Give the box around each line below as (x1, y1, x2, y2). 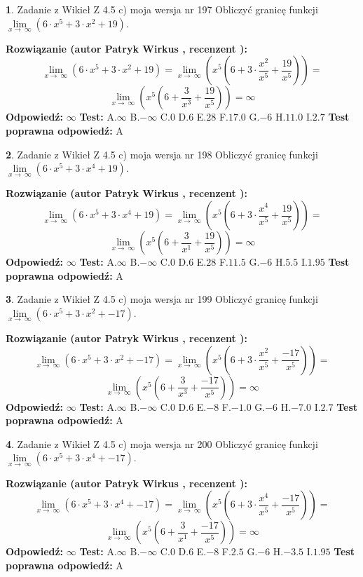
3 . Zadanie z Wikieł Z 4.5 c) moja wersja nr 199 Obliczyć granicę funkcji (6, 292, 318, 306)
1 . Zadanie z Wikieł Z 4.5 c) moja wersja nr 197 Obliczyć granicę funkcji (6, 2, 318, 16)
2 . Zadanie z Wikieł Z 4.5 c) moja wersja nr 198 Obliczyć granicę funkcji (6, 147, 318, 161)
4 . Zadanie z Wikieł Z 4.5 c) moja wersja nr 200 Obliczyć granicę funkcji (6, 436, 318, 451)
